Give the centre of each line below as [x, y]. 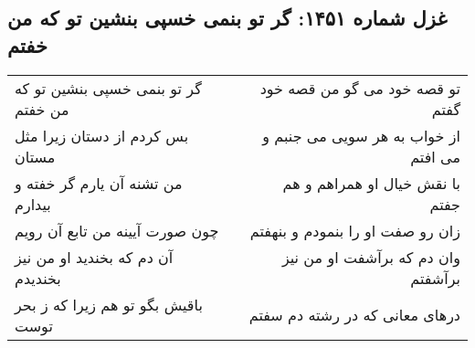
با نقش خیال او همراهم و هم [371, 183]
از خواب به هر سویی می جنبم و [361, 135]
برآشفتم [435, 278]
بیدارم [33, 204]
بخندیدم [38, 278]
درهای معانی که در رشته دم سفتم [354, 315]
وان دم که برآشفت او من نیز [371, 257]
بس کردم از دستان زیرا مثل [102, 135]
